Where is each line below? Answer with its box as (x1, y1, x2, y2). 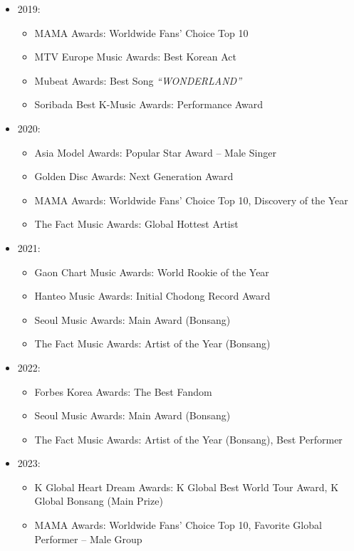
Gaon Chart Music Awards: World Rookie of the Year (34, 264, 269, 279)
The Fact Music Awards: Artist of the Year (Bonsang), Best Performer (34, 431, 343, 446)
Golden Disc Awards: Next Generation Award (34, 169, 234, 184)
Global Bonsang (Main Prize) (34, 493, 163, 508)
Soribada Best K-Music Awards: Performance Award (34, 97, 264, 112)
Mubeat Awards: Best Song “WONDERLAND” (34, 73, 241, 88)
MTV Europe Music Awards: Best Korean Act (34, 49, 237, 64)
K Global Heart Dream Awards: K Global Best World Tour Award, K (34, 479, 339, 494)
